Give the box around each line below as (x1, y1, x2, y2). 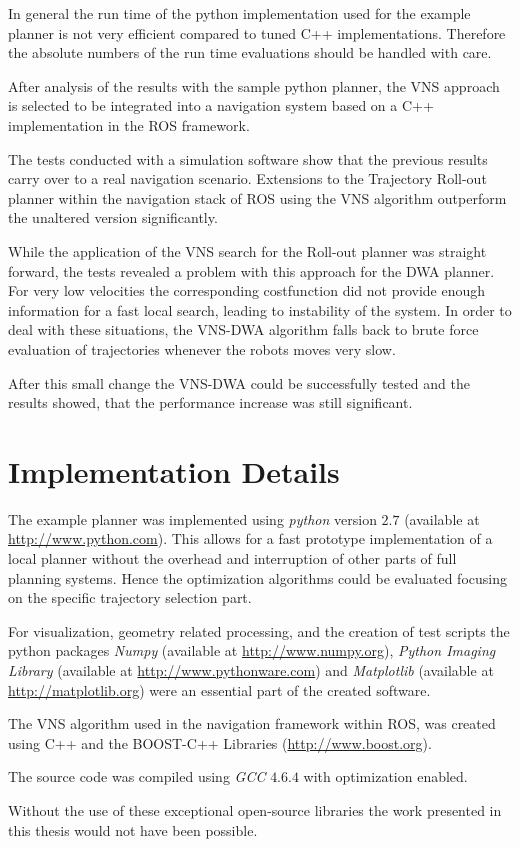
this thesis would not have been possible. (8, 819, 258, 840)
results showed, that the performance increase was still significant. (8, 392, 413, 413)
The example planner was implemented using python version (8, 508, 377, 529)
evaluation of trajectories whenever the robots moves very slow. (8, 338, 396, 359)
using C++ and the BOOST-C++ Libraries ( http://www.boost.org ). (8, 732, 432, 753)
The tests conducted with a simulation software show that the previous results (8, 148, 488, 169)
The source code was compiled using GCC (8, 766, 266, 787)
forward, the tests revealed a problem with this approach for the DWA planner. (8, 260, 495, 281)
